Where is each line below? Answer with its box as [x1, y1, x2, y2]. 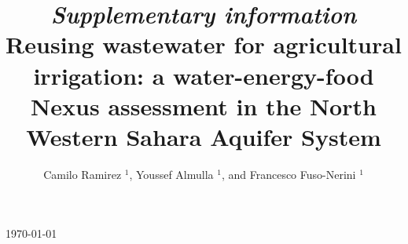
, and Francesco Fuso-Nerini [221, 166, 356, 182]
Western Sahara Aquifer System [26, 120, 381, 152]
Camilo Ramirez [43, 166, 122, 182]
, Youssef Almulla [129, 166, 214, 182]
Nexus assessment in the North [31, 89, 377, 122]
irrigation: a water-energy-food [33, 59, 374, 91]
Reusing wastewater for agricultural [6, 28, 402, 60]
